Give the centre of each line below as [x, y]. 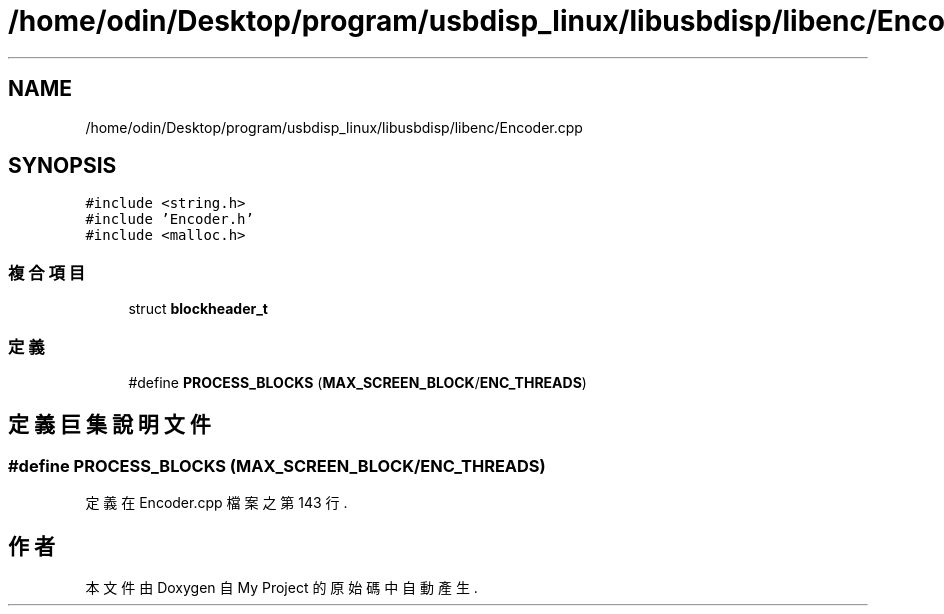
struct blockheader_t [198, 309]
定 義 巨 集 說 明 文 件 [109, 425]
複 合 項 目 [47, 272]
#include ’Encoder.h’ [169, 219]
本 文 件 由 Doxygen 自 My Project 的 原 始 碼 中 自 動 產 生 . [281, 587]
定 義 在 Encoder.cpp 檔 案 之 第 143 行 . [216, 503]
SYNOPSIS [62, 166]
